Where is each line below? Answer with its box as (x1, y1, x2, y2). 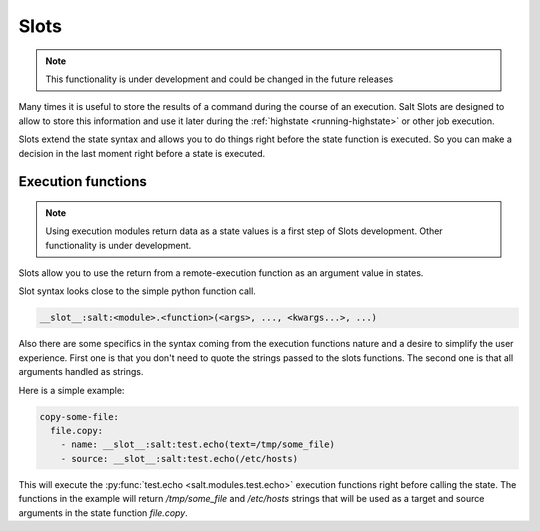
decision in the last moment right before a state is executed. (18, 147, 266, 159)
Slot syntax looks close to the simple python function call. (18, 285, 257, 297)
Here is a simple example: (18, 384, 125, 396)
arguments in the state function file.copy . (18, 506, 189, 519)
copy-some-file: (39, 411, 120, 422)
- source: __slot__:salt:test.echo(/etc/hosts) (60, 453, 299, 464)
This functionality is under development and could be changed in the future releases (45, 73, 394, 85)
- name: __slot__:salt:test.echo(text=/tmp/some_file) (60, 439, 335, 450)
